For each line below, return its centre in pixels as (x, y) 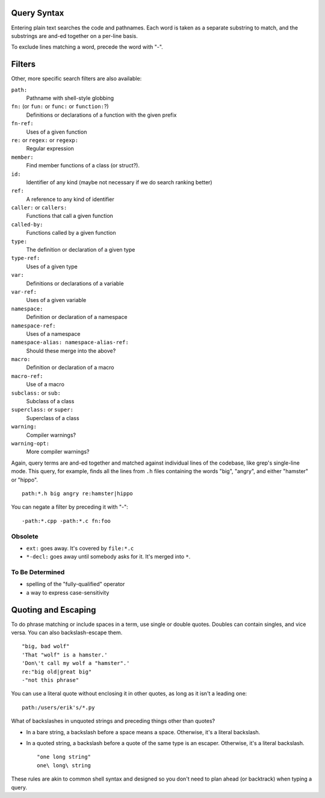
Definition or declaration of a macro (70, 368)
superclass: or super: (42, 410)
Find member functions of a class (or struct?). (83, 165)
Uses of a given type (52, 266)
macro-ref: (27, 376)
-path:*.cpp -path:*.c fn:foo (67, 521)
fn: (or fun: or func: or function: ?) (60, 107)
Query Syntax (38, 13)
